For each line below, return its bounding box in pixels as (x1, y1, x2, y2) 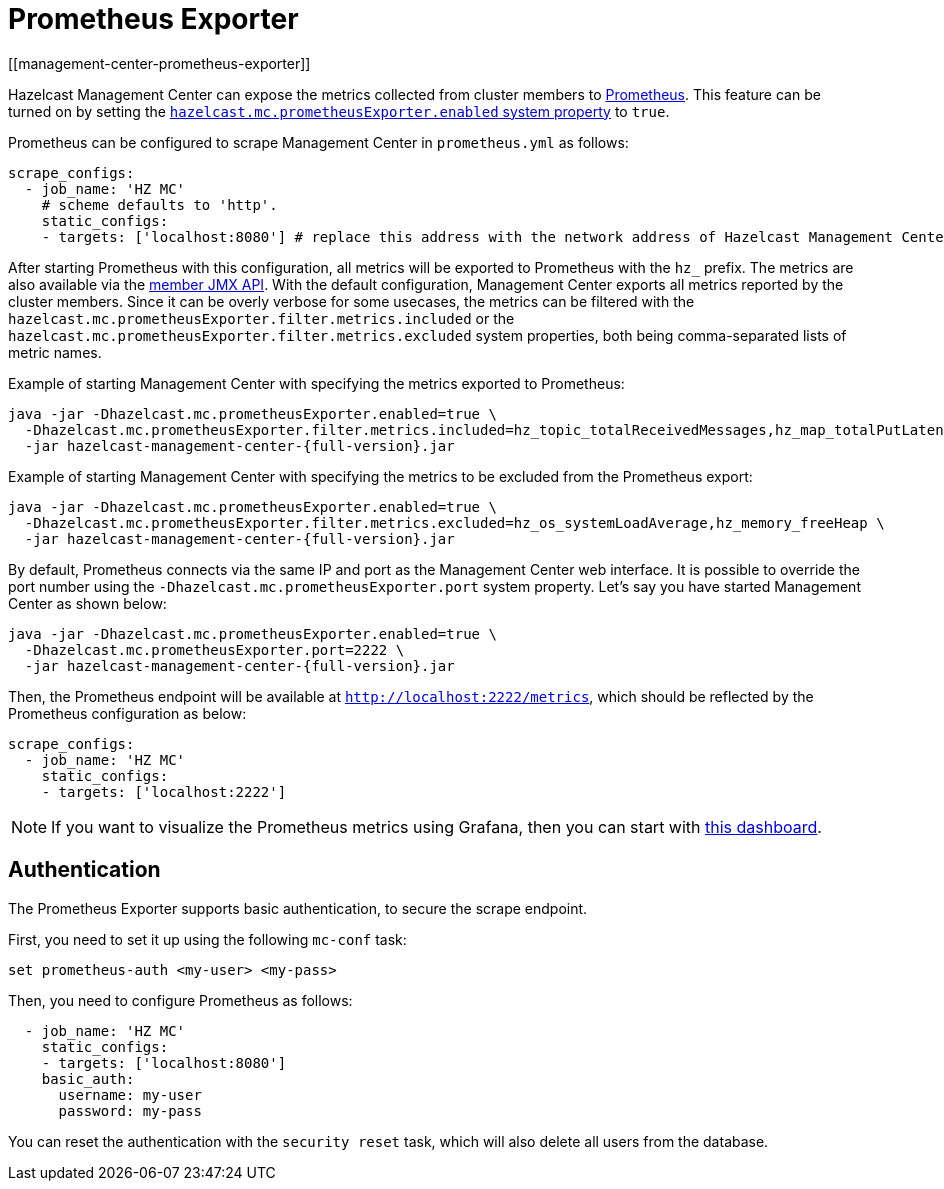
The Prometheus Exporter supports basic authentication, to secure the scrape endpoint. (8, 899, 588, 917)
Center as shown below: (8, 594, 167, 612)
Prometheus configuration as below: (8, 704, 247, 722)
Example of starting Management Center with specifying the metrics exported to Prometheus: (8, 374, 625, 392)
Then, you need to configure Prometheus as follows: (8, 991, 353, 1009)
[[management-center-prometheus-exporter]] (8, 54, 311, 72)
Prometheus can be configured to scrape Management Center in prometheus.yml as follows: (8, 133, 629, 151)
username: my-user (58, 1086, 202, 1103)
